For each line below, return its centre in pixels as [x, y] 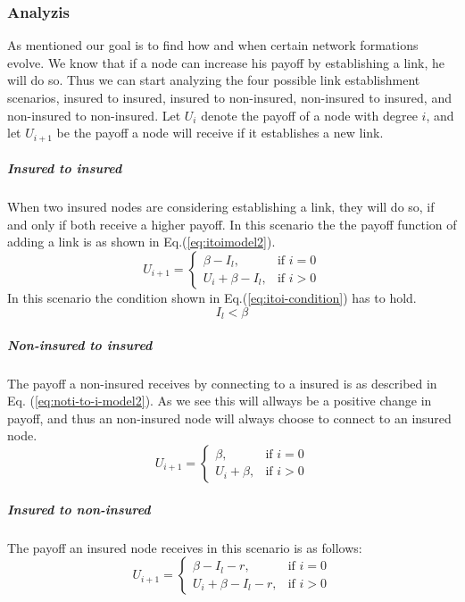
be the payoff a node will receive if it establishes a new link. [220, 133]
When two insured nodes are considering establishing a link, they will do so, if [221, 207]
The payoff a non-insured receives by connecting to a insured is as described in [222, 383]
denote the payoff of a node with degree [309, 115]
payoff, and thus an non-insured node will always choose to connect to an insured [229, 418]
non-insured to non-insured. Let [94, 115]
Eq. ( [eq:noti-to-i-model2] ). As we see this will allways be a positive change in [220, 401]
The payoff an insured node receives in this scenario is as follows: [185, 547]
